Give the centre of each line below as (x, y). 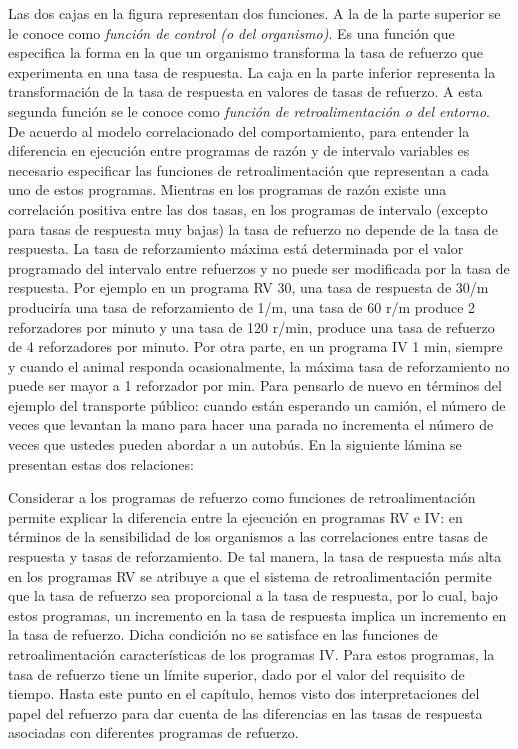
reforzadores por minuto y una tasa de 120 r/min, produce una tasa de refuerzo (251, 326)
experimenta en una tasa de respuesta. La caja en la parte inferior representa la (252, 71)
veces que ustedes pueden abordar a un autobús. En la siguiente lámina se (235, 444)
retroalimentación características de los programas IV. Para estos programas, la (251, 654)
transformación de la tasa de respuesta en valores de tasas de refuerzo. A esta (245, 91)
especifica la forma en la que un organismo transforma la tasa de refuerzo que (245, 52)
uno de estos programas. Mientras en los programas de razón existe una (227, 189)
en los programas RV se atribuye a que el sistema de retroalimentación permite (250, 575)
